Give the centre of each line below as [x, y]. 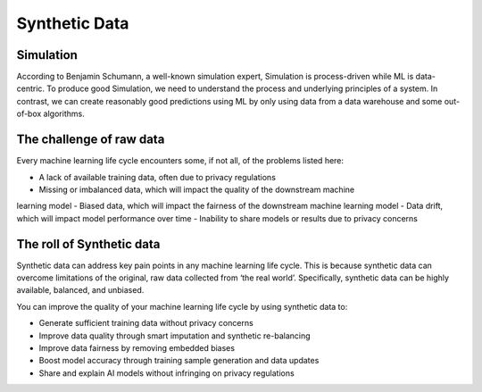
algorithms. [64, 114]
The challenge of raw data [91, 140]
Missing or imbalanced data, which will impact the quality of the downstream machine [197, 189]
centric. [30, 88]
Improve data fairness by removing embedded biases [137, 347]
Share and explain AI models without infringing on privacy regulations [166, 373]
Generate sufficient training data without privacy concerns [146, 323]
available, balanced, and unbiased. [80, 290]
